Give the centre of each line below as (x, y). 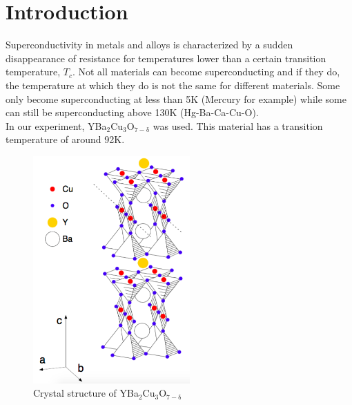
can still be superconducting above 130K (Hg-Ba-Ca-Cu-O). (132, 112)
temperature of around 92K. (65, 139)
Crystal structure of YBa (86, 393)
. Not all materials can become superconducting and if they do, (206, 72)
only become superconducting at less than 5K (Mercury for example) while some (176, 98)
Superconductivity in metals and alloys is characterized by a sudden (149, 45)
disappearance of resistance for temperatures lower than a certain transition (166, 58)
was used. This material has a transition (238, 125)
